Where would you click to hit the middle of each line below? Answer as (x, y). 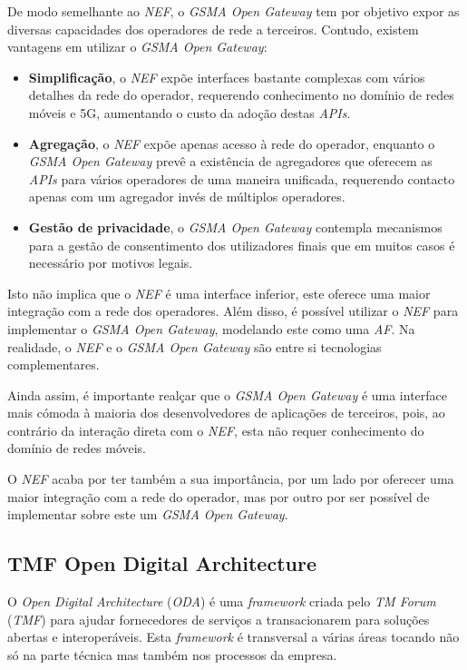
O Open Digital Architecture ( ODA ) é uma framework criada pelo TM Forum (222, 601)
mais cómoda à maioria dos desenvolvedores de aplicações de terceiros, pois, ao (226, 413)
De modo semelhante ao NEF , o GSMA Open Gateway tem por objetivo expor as (233, 11)
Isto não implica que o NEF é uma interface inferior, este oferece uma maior (219, 293)
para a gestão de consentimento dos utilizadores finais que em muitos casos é (242, 245)
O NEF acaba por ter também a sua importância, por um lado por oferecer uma (231, 479)
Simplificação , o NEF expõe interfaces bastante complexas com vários (227, 77)
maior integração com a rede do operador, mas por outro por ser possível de (219, 496)
